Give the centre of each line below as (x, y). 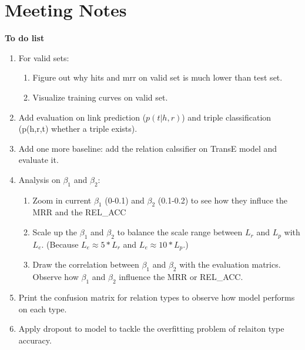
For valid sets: (44, 57)
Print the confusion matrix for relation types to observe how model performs (157, 297)
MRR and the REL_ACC (79, 212)
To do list (25, 38)
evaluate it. (38, 160)
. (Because (60, 244)
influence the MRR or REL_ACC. (181, 277)
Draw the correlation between (86, 264)
